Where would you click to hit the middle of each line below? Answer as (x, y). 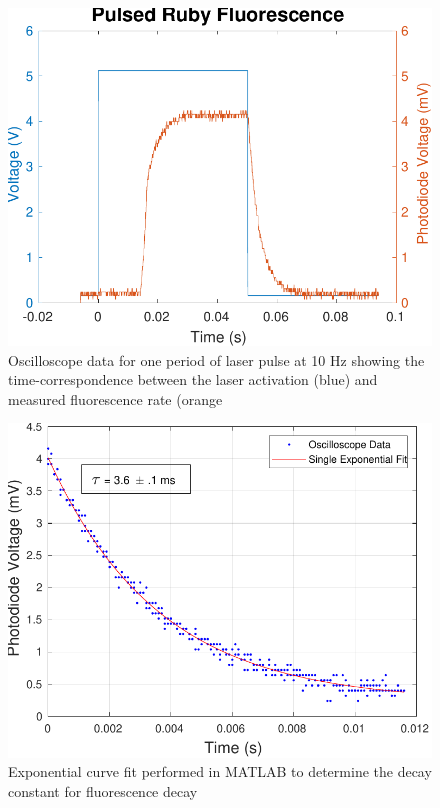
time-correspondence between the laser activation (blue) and (193, 379)
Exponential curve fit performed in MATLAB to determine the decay (220, 771)
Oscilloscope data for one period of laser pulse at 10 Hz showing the (216, 359)
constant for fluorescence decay (103, 790)
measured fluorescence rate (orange (115, 398)
